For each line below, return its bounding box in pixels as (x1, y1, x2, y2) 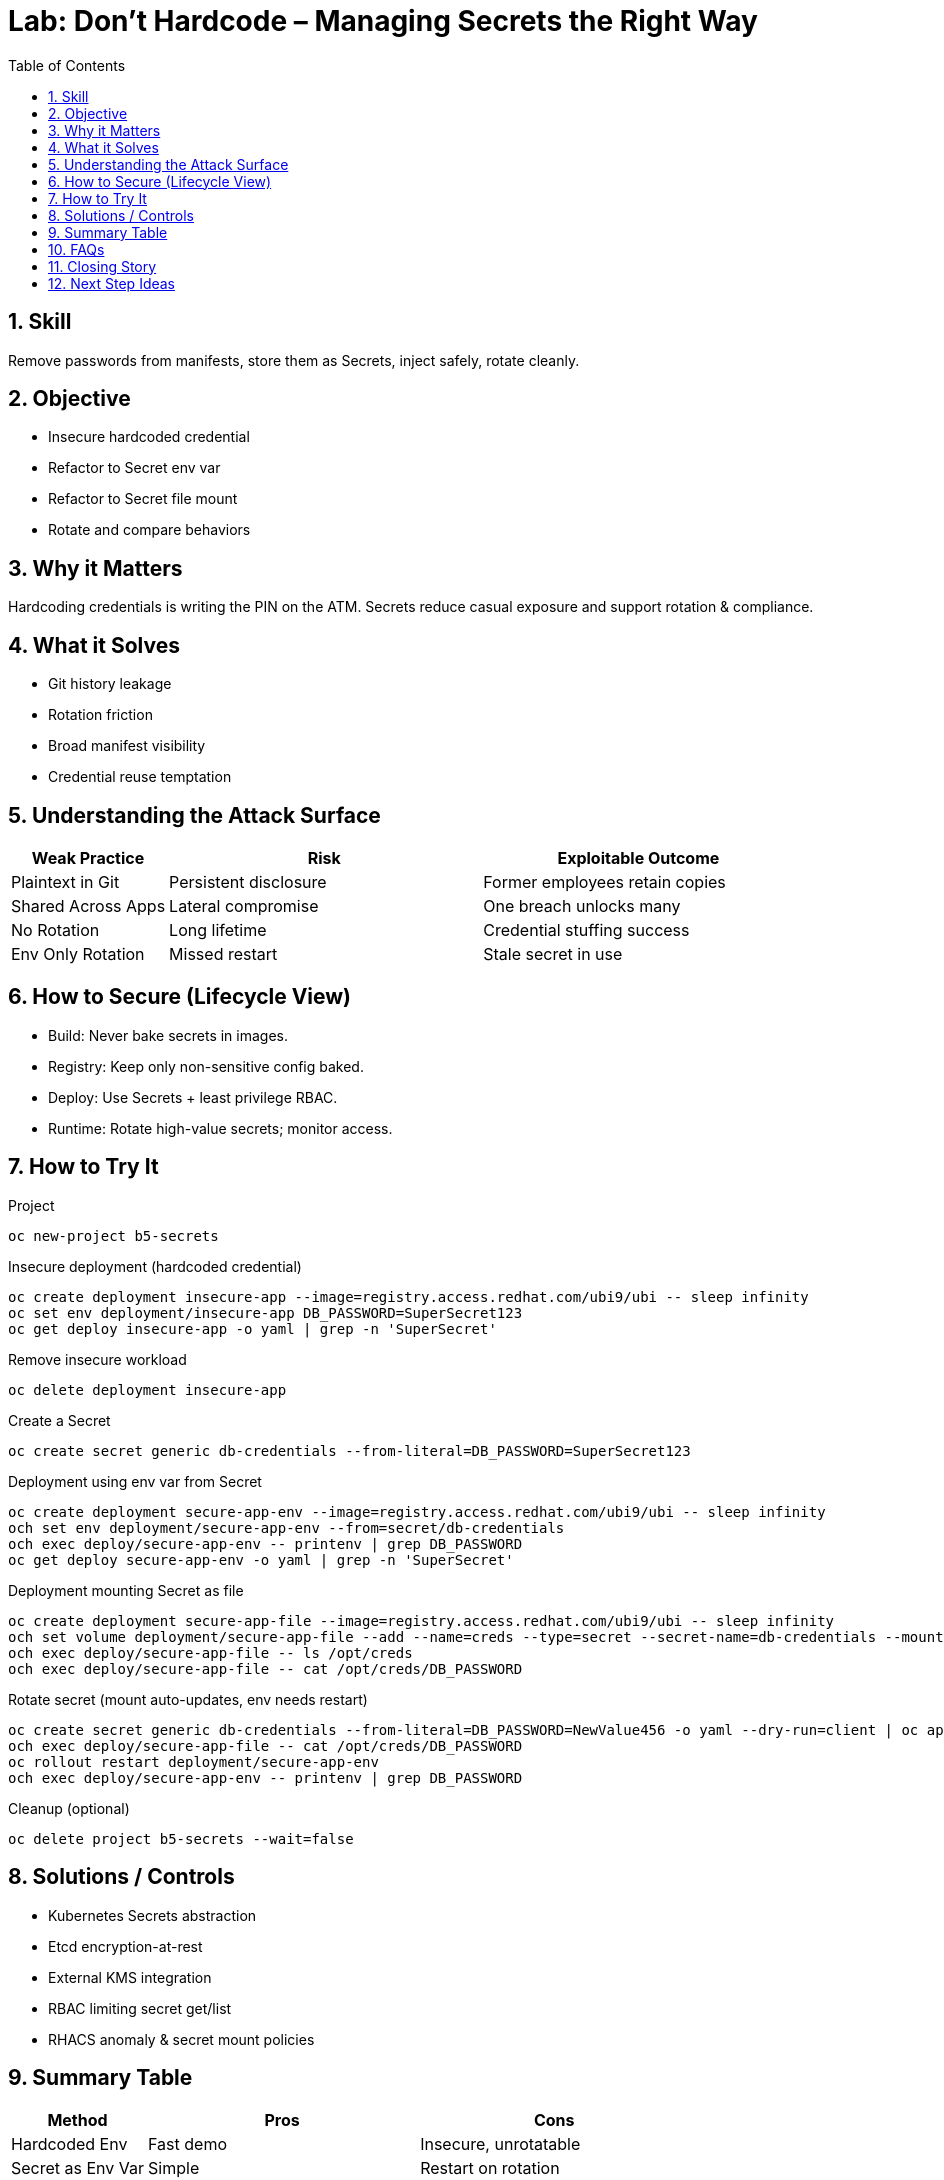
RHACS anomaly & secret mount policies (48, 2030, 315, 2048)
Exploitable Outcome (557, 847, 720, 868)
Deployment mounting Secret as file (8, 1581, 244, 1599)
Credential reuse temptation (48, 768, 232, 786)
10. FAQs (48, 240, 105, 258)
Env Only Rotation (11, 943, 145, 964)
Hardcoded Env (11, 2134, 128, 2155)
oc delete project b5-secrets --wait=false (8, 1830, 354, 1847)
